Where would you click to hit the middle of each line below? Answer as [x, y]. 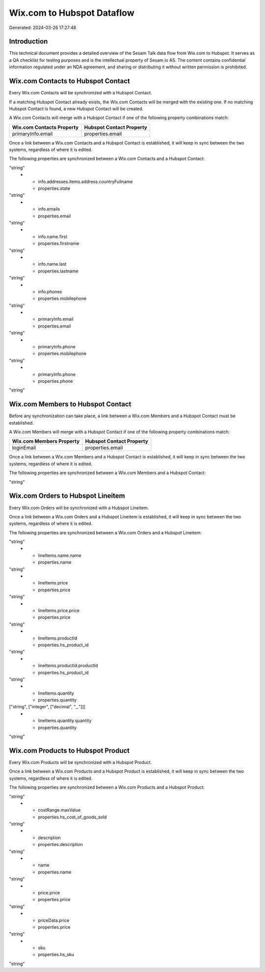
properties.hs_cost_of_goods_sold [72, 817]
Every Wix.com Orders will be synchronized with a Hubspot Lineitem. [79, 508]
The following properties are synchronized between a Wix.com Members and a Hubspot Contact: [107, 473]
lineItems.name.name [60, 555]
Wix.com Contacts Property [45, 127]
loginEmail [24, 448]
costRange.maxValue [59, 810]
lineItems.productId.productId [68, 666]
